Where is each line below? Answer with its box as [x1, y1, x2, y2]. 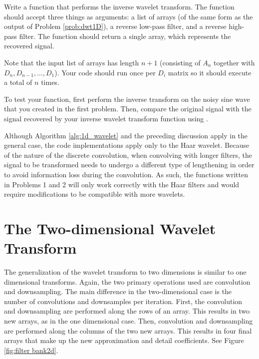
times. [41, 77, 59, 87]
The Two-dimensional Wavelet [4, 218, 216, 238]
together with [214, 57, 255, 67]
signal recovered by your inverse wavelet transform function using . [4, 113, 208, 123]
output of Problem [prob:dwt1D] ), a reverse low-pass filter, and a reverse [4, 21, 227, 31]
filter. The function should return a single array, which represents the [19, 30, 231, 41]
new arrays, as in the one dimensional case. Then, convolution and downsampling [4, 315, 253, 326]
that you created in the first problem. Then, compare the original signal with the [4, 103, 252, 114]
